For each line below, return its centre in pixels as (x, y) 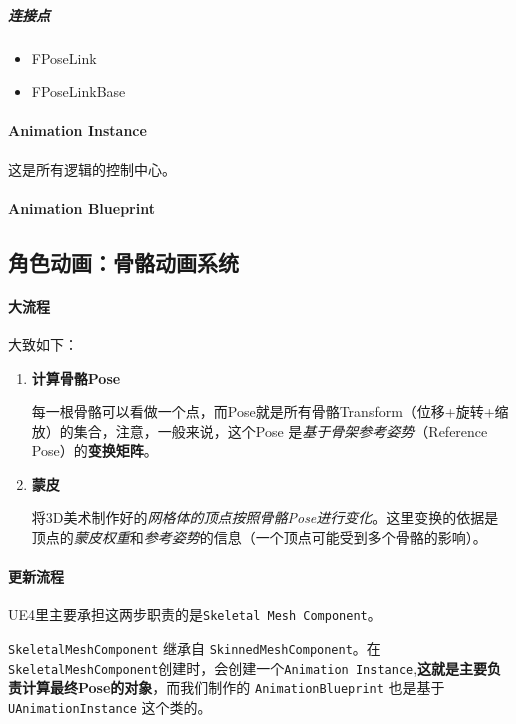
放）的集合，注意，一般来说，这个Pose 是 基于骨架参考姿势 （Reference (259, 430)
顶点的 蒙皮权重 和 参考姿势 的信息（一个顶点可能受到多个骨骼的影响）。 (259, 537)
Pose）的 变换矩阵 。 (94, 450)
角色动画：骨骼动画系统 (123, 261)
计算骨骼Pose (76, 377)
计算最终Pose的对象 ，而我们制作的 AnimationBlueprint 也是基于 (233, 687)
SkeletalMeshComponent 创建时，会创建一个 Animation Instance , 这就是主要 (248, 667)
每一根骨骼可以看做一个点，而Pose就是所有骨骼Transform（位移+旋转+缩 (270, 411)
